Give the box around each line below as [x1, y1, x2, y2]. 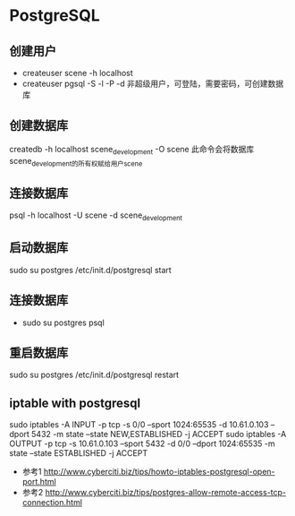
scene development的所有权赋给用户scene [9, 155, 143, 168]
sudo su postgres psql [21, 317, 105, 328]
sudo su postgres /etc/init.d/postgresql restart [9, 369, 180, 381]
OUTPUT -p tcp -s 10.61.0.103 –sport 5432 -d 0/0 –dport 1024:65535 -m [9, 438, 275, 449]
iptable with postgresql [9, 395, 141, 410]
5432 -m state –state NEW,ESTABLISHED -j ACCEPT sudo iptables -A [30, 429, 287, 440]
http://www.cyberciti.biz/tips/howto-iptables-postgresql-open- [43, 467, 275, 477]
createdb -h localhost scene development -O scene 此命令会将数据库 [9, 143, 255, 157]
